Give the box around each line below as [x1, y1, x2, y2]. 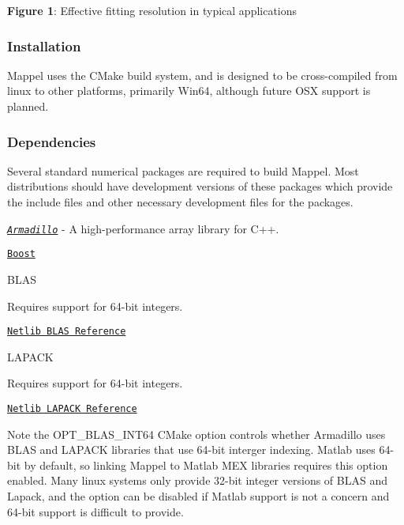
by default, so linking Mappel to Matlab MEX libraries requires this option [24, 456, 388, 473]
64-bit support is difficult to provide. [7, 503, 184, 519]
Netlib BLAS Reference [7, 326, 126, 338]
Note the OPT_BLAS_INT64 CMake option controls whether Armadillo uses [7, 425, 386, 442]
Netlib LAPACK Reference [7, 402, 137, 414]
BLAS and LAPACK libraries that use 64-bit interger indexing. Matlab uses [7, 441, 376, 458]
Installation [7, 36, 81, 55]
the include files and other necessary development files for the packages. [7, 194, 353, 210]
